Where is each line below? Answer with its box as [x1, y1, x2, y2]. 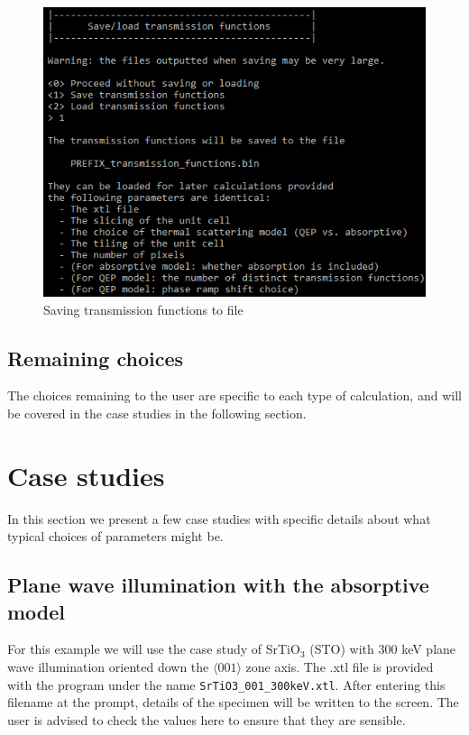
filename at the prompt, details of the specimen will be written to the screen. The [7, 693, 459, 712]
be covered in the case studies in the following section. [7, 403, 307, 422]
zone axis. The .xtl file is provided [245, 657, 434, 676]
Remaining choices [7, 344, 183, 372]
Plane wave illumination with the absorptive [7, 571, 429, 599]
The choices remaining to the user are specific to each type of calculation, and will [7, 386, 462, 405]
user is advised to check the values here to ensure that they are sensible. [7, 710, 406, 729]
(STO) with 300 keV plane [309, 639, 456, 658]
